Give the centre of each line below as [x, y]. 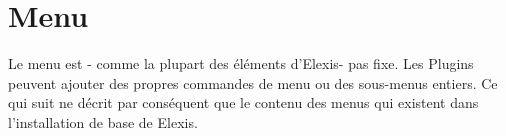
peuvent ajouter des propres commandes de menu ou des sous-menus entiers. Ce [253, 82]
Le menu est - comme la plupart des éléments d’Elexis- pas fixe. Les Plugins [241, 63]
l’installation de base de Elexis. [103, 121]
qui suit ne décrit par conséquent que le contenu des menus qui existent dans [243, 102]
